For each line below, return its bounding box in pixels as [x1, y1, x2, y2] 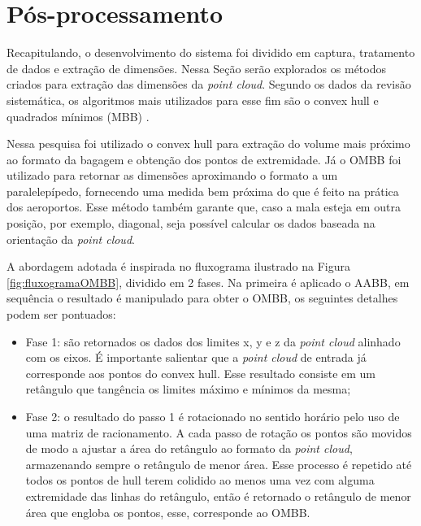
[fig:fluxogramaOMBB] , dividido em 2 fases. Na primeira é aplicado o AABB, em [7, 273, 410, 290]
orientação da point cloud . [7, 230, 135, 247]
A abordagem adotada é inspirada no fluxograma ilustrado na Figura [7, 258, 350, 275]
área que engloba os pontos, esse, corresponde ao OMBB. [25, 503, 310, 520]
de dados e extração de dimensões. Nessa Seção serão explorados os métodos [7, 59, 386, 76]
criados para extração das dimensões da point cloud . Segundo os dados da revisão [7, 76, 411, 93]
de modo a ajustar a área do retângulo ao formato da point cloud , [25, 440, 353, 457]
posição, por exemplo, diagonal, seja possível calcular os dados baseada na [7, 215, 375, 232]
